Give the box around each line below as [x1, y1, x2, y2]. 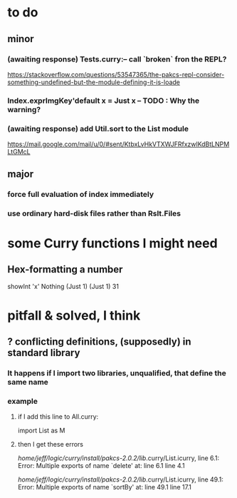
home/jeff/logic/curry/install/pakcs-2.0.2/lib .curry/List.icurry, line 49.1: [17, 475, 224, 484]
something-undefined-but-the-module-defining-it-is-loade [7, 78, 180, 86]
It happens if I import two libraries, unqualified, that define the [7, 368, 226, 378]
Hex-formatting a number [7, 263, 123, 275]
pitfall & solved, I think [7, 308, 141, 323]
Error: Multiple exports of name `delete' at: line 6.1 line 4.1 [17, 462, 185, 470]
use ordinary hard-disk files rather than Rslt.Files [7, 208, 181, 218]
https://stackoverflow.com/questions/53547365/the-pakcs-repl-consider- [7, 70, 225, 78]
